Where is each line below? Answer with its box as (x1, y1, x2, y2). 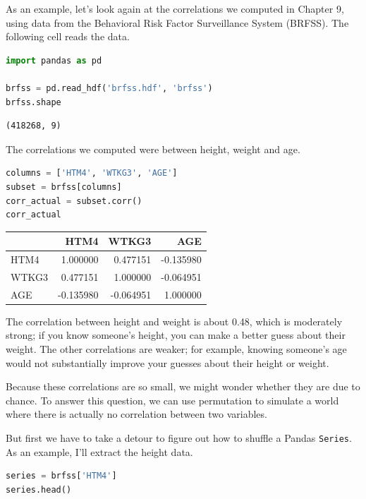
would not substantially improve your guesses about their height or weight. (6, 355, 329, 370)
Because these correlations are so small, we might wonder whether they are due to (6, 379, 360, 394)
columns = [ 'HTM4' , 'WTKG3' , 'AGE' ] (6, 168, 178, 179)
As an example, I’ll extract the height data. (6, 444, 193, 459)
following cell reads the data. (6, 29, 130, 44)
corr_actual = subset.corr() (6, 196, 142, 206)
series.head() (6, 484, 72, 495)
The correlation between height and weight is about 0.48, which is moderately (6, 313, 343, 328)
